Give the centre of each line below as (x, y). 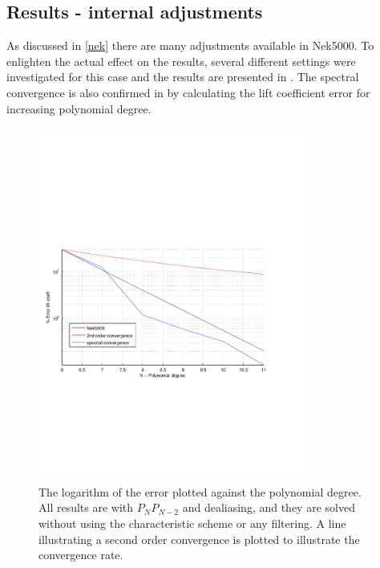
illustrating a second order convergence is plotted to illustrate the (199, 539)
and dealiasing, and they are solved (269, 507)
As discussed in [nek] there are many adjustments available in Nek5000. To (190, 45)
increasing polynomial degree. (79, 108)
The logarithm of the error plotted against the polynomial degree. (200, 491)
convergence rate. (81, 555)
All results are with (86, 507)
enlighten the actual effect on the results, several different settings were (181, 61)
